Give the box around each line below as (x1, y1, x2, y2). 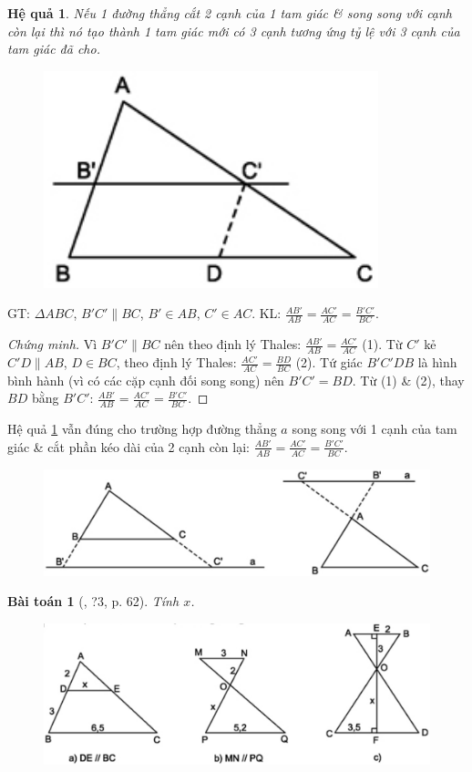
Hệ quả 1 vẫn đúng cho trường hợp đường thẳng (7, 419, 277, 438)
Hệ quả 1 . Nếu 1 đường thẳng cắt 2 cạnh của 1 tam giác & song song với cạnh (7, 4, 453, 22)
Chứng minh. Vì (7, 335, 97, 354)
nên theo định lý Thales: (164, 335, 302, 354)
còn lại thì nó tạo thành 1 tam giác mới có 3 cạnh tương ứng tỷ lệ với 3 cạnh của (7, 21, 460, 40)
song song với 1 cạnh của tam (292, 419, 457, 438)
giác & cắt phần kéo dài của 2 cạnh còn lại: (7, 437, 250, 456)
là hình (417, 353, 457, 372)
